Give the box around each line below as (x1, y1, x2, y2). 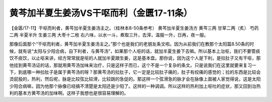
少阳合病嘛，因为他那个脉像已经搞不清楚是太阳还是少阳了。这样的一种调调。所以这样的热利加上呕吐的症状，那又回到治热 (9, 83, 261, 89)
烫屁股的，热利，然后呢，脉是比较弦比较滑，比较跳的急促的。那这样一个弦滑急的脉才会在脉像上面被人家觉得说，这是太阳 (9, 76, 261, 82)
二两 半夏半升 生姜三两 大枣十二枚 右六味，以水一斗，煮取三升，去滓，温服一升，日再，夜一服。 (9, 31, 209, 37)
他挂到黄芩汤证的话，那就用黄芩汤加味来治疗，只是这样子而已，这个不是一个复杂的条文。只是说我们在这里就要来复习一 (9, 62, 256, 68)
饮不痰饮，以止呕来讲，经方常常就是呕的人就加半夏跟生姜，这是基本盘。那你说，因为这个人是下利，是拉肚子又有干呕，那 (9, 55, 261, 61)
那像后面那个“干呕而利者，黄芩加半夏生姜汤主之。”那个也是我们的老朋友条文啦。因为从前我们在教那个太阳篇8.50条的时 (9, 41, 254, 47)
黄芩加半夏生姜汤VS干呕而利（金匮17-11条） (9, 7, 192, 18)
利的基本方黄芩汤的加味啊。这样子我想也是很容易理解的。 (9, 90, 128, 96)
